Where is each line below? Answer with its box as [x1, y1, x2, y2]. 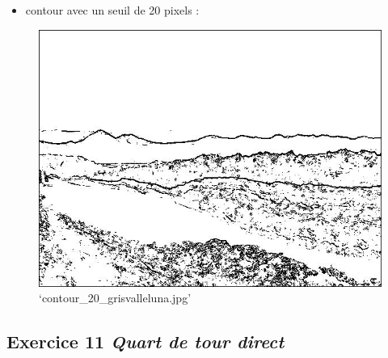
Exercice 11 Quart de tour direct [6, 329, 285, 354]
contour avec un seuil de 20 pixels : [25, 2, 200, 18]
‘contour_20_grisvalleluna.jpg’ [39, 289, 192, 306]
